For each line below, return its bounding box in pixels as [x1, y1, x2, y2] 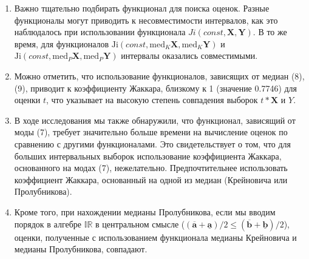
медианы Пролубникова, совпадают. [14, 243, 148, 255]
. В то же [253, 25, 287, 38]
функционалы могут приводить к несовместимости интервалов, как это [14, 13, 278, 26]
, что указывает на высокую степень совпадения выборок [46, 93, 258, 106]
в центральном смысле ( [95, 217, 185, 230]
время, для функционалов [14, 37, 109, 50]
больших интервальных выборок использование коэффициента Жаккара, [14, 149, 282, 162]
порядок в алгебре [14, 217, 82, 230]
